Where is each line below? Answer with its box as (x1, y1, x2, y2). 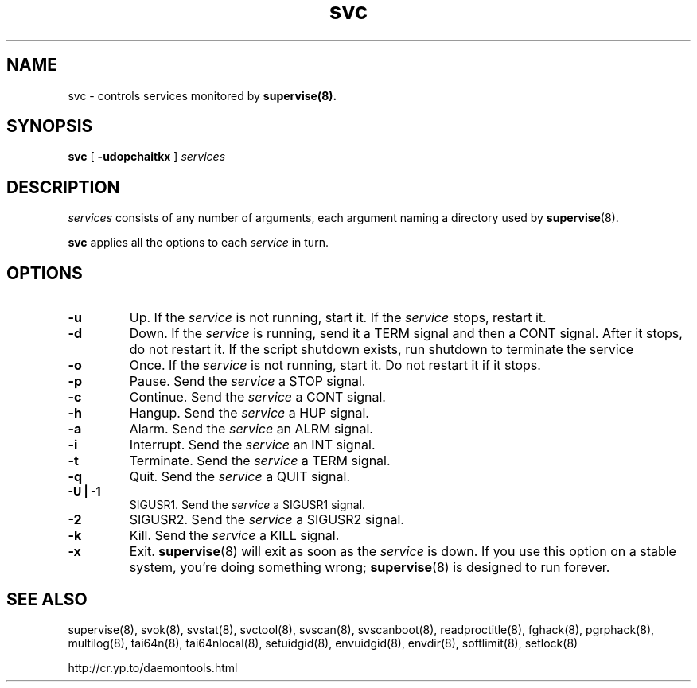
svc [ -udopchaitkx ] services (68, 150, 226, 164)
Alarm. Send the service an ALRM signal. (129, 421, 373, 437)
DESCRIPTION (6, 177, 120, 197)
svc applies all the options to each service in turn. (68, 235, 329, 250)
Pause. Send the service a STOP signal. (129, 373, 366, 390)
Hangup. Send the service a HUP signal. (129, 405, 369, 422)
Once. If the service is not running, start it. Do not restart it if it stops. (129, 357, 541, 374)
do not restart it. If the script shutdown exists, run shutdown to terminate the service (129, 341, 634, 358)
